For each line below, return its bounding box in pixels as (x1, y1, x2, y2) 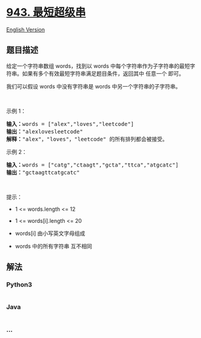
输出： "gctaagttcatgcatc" (6, 169, 80, 176)
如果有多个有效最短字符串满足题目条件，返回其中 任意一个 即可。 (22, 70, 185, 77)
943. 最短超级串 (6, 5, 86, 19)
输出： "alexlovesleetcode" (6, 128, 84, 135)
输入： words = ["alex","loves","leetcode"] (6, 121, 134, 127)
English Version (6, 25, 45, 33)
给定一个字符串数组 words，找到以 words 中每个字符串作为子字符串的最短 (6, 62, 191, 70)
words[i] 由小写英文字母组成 (15, 230, 85, 237)
